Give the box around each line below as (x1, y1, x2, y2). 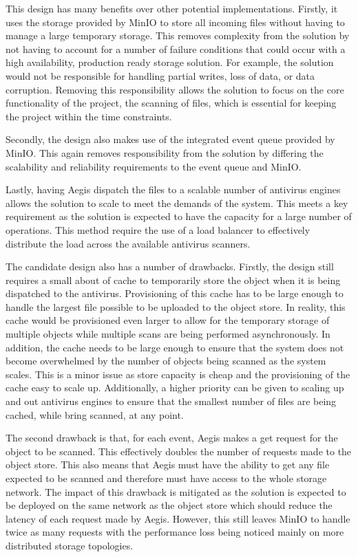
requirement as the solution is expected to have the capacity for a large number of (6, 209, 352, 223)
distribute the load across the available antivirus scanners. (6, 236, 251, 250)
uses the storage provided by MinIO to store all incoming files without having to (6, 14, 345, 29)
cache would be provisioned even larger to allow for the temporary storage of (6, 313, 330, 327)
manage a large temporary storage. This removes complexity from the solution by (6, 28, 350, 43)
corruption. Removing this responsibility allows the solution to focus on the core (6, 82, 344, 96)
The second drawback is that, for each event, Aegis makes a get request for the (6, 430, 338, 445)
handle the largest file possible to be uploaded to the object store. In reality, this (6, 299, 346, 314)
